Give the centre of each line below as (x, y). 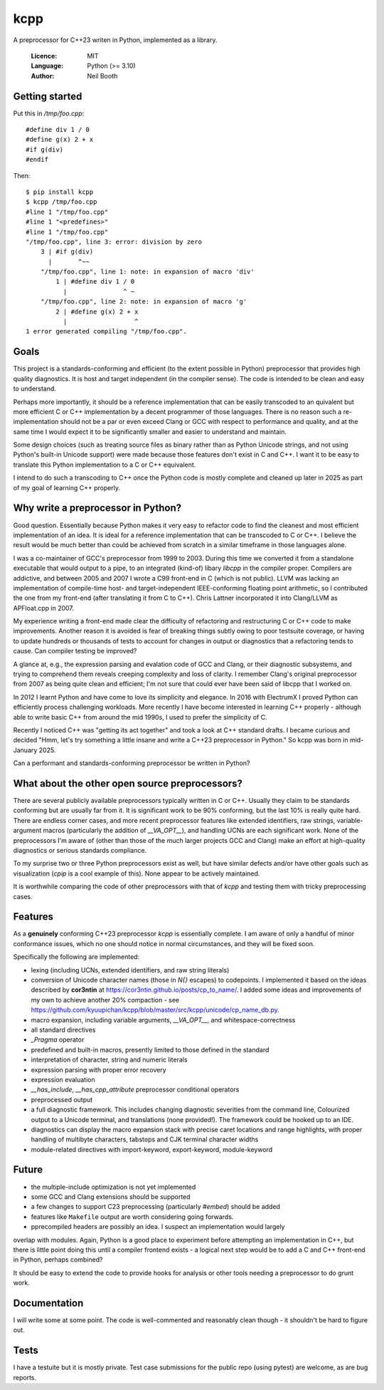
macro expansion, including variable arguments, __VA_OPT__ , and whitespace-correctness (163, 1020)
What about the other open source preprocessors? (128, 783)
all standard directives (63, 1029)
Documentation (48, 1303)
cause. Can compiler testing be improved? (75, 651)
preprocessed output (62, 1099)
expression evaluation (63, 1079)
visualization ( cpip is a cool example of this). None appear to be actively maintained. (137, 873)
